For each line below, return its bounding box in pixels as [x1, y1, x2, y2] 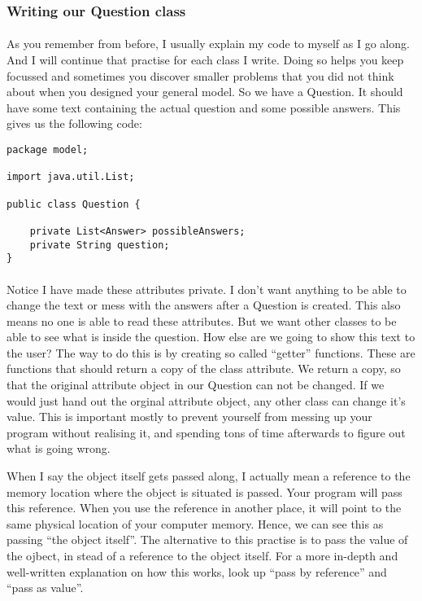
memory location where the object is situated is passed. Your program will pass [7, 483, 402, 500]
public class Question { [7, 198, 141, 210]
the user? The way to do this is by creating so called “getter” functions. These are [7, 344, 415, 361]
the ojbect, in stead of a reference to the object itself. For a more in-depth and [7, 547, 398, 564]
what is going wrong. [7, 440, 111, 457]
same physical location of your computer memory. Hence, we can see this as [7, 515, 384, 532]
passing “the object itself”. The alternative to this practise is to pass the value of [7, 531, 408, 548]
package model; [7, 144, 89, 156]
